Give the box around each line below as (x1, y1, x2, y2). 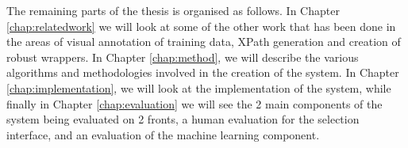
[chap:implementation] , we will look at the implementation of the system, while (6, 79, 391, 96)
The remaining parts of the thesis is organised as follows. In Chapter (6, 2, 340, 18)
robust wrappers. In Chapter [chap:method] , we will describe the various (6, 48, 359, 65)
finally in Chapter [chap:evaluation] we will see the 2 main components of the (6, 95, 383, 112)
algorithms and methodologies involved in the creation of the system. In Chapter (6, 64, 399, 81)
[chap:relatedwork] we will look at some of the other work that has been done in (6, 17, 396, 34)
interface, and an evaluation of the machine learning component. (6, 126, 320, 142)
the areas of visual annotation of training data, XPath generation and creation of (6, 33, 401, 50)
